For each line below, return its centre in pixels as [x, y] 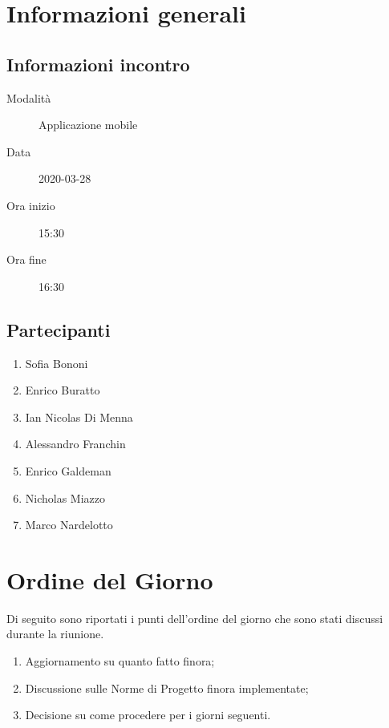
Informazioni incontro [98, 64]
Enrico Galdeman [68, 470]
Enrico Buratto [63, 390]
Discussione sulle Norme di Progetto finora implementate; [167, 688]
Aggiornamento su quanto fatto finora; [120, 661]
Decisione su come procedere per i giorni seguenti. [148, 715]
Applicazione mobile [88, 125]
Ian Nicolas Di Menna [79, 417]
